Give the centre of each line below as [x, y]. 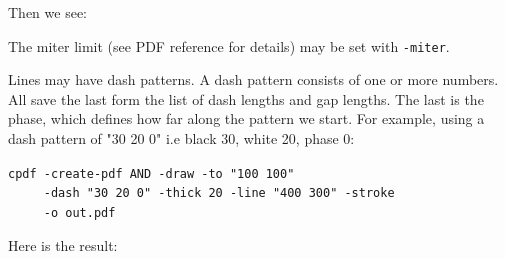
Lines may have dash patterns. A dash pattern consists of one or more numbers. [253, 79]
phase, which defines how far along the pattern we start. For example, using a [246, 118]
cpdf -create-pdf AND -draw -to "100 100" [151, 173]
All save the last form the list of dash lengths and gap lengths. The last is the [246, 98]
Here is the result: [63, 244]
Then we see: [47, 12]
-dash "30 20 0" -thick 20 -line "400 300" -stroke [219, 193]
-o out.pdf [79, 212]
